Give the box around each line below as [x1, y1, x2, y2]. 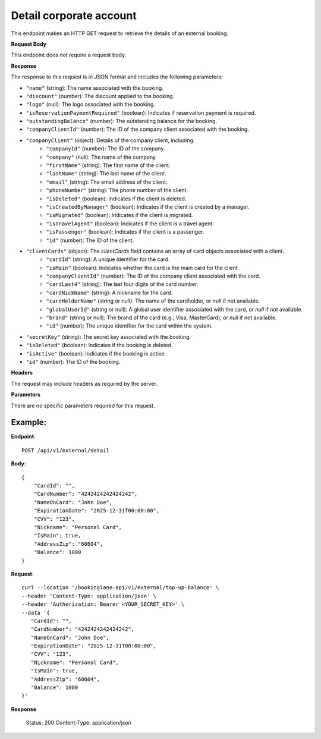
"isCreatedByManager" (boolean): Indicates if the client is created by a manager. [46, 203, 250, 210]
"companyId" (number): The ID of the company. [46, 145, 165, 152]
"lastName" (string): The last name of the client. [46, 170, 166, 177]
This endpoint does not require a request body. [11, 51, 127, 59]
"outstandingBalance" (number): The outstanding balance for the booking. [26, 118, 217, 125]
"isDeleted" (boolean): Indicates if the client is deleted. [46, 195, 187, 202]
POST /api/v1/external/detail [21, 446, 110, 454]
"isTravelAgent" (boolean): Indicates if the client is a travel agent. [46, 220, 214, 227]
